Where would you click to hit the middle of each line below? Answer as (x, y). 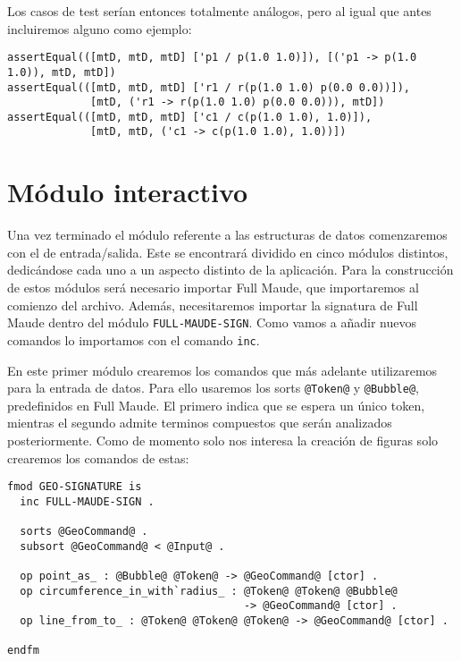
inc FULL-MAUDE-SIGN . (87, 501)
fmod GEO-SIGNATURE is (75, 487)
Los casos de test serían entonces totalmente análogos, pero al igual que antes (219, 11)
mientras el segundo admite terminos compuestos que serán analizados (200, 423)
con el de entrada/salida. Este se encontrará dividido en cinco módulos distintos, (228, 252)
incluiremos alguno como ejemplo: (100, 28)
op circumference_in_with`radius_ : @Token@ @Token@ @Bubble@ (209, 591)
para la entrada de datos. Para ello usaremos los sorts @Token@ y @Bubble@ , (213, 388)
